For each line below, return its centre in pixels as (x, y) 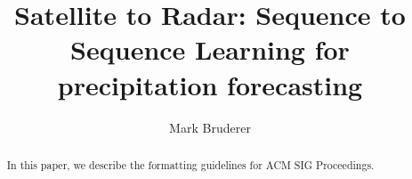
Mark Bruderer (210, 127)
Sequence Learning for (210, 49)
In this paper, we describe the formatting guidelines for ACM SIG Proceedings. (190, 164)
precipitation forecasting (210, 84)
